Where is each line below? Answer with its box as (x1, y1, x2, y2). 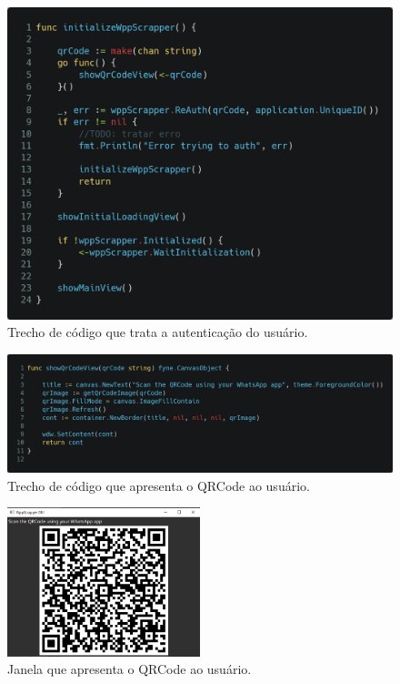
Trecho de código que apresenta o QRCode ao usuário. (7, 475, 310, 495)
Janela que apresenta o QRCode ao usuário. (7, 659, 252, 679)
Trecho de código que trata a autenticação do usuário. (7, 322, 308, 342)
